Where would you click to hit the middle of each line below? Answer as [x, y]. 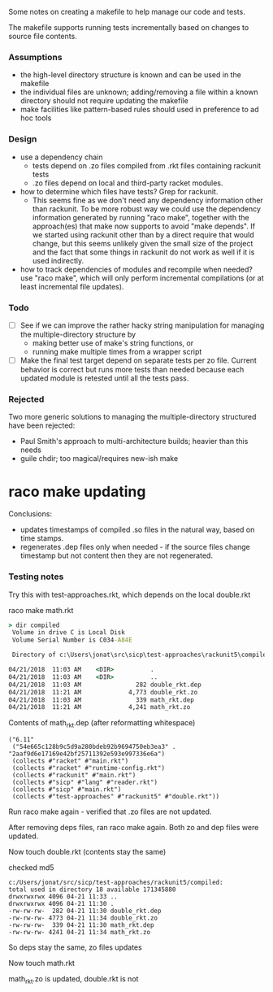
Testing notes [36, 576]
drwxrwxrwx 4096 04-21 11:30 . [61, 904]
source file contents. [43, 36]
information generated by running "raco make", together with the [141, 217]
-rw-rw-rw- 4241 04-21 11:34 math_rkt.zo [80, 933]
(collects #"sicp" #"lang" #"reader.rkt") [85, 783]
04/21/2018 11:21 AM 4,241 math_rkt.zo [100, 707]
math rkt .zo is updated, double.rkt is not [74, 980]
